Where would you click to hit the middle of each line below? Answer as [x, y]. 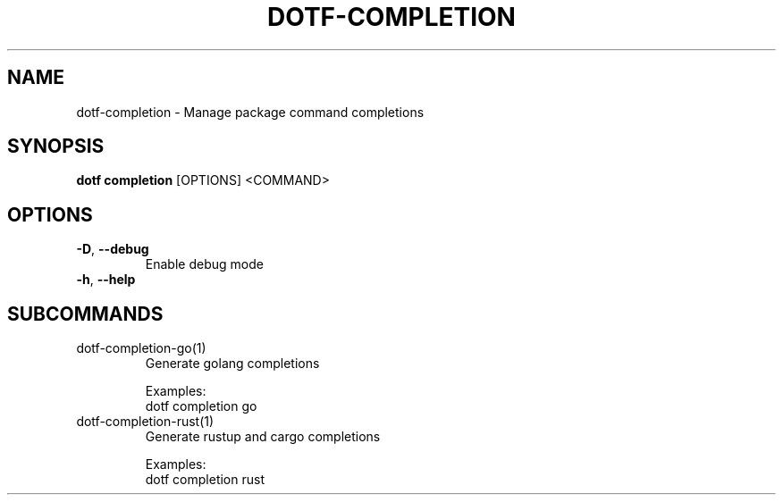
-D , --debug [113, 249]
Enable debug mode [204, 264]
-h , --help [106, 280]
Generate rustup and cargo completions [263, 437]
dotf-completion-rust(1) [145, 422]
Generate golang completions [232, 364]
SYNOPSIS [56, 146]
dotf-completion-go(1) [141, 348]
